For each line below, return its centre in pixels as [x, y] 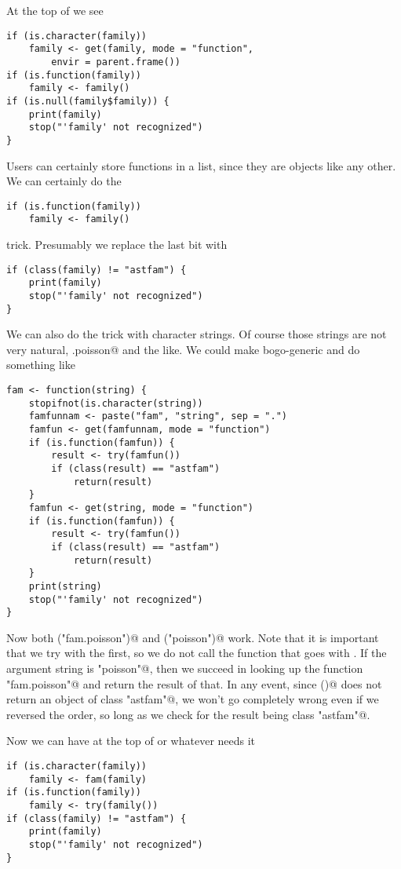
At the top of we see [55, 10]
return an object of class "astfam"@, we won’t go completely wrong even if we [193, 699]
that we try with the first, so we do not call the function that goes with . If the [197, 653]
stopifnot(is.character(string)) [116, 403]
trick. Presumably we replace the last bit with [117, 244]
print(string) [65, 586]
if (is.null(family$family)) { [88, 101]
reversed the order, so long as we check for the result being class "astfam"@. [188, 714]
